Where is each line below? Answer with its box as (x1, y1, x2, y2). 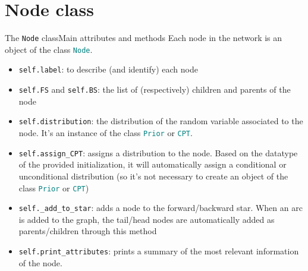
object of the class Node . (5, 43, 93, 55)
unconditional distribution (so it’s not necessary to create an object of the (18, 169, 288, 182)
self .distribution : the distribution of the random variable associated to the (18, 115, 303, 127)
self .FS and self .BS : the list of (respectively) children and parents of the (18, 83, 291, 96)
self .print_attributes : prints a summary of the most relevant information (18, 245, 299, 257)
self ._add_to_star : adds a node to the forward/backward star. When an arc (18, 201, 303, 214)
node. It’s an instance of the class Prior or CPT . (18, 127, 193, 138)
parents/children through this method (18, 225, 157, 237)
